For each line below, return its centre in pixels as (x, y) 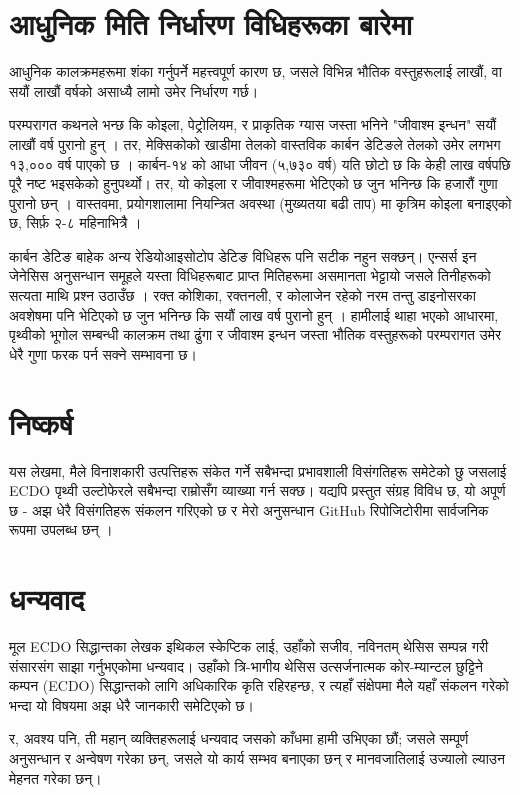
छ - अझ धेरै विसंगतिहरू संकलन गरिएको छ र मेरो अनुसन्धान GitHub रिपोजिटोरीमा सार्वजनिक (249, 509)
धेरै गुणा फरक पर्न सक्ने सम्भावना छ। (103, 353)
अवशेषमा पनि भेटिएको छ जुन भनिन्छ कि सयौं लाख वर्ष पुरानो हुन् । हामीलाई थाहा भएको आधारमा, (254, 314)
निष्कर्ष (41, 422)
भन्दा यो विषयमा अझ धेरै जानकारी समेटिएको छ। (132, 704)
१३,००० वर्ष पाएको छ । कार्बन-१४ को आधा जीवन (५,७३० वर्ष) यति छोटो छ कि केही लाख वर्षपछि (260, 163)
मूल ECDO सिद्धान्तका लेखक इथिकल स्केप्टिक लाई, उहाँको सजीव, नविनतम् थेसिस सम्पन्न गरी (249, 646)
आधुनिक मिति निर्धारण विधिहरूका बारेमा (211, 23)
